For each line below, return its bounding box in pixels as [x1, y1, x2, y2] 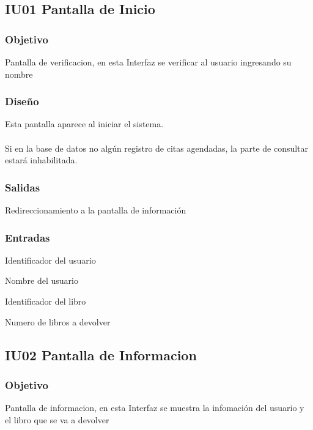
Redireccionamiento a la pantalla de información [5, 204, 186, 216]
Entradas [5, 229, 50, 245]
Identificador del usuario [5, 253, 96, 266]
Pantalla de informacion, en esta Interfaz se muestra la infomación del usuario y [5, 401, 304, 414]
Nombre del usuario [5, 274, 78, 287]
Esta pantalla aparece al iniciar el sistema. [5, 117, 164, 130]
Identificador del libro [5, 295, 86, 307]
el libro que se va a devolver [5, 413, 109, 426]
